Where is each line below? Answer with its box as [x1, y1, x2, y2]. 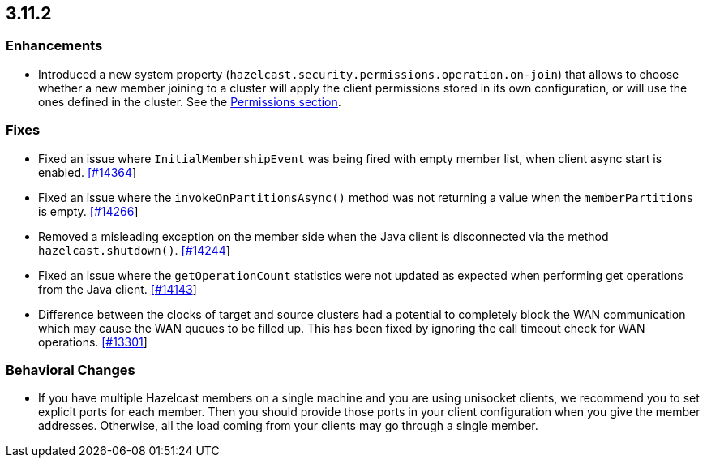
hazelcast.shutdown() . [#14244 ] [38, 243, 230, 257]
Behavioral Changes [6, 361, 135, 378]
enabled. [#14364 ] [38, 165, 137, 179]
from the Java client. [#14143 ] [38, 281, 197, 296]
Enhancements [6, 37, 103, 54]
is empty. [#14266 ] [38, 204, 139, 218]
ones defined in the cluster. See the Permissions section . [38, 94, 341, 109]
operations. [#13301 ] [38, 334, 148, 349]
